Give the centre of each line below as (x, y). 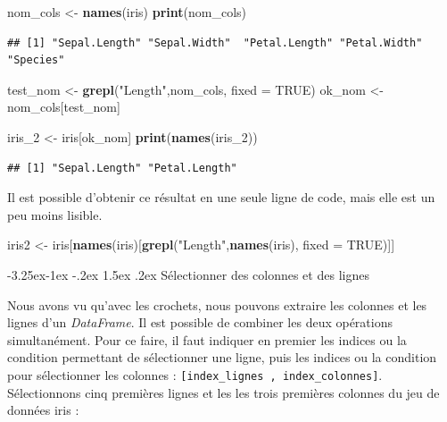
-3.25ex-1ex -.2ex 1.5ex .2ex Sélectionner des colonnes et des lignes (188, 274)
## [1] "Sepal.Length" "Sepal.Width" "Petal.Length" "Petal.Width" (215, 42)
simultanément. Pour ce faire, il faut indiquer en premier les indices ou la (207, 339)
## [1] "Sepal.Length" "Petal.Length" (122, 168)
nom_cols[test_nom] (64, 107)
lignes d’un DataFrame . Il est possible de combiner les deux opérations (200, 322)
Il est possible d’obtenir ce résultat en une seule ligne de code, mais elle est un (221, 197)
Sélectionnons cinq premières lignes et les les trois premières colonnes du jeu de (223, 392)
